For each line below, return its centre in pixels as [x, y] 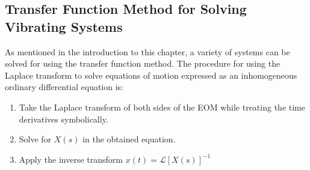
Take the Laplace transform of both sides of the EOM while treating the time [162, 107]
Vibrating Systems [64, 26]
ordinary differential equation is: [64, 87]
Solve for [35, 139]
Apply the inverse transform [71, 159]
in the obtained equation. [129, 139]
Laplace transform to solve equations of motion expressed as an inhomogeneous [151, 75]
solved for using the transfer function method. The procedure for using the [143, 63]
